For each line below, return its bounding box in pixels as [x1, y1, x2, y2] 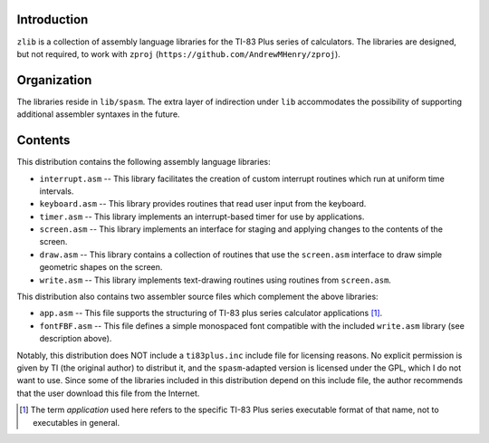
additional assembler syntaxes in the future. [16, 109, 180, 120]
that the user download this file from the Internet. [16, 388, 200, 399]
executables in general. [33, 417, 120, 428]
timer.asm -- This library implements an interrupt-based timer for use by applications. [39, 211, 365, 222]
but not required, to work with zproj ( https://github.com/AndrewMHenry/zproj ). [16, 48, 341, 59]
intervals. [39, 186, 74, 197]
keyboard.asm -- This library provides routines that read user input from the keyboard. [39, 198, 367, 209]
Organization [16, 72, 92, 88]
